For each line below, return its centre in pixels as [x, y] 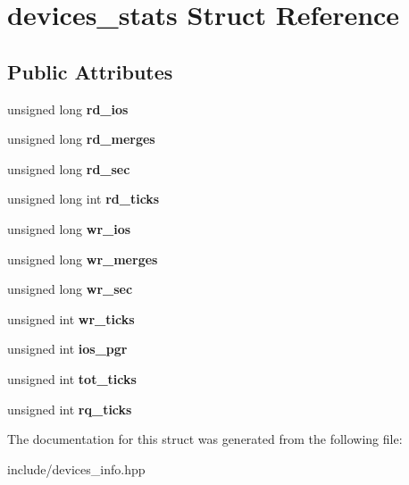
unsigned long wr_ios [69, 228]
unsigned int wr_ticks [71, 318]
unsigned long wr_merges [83, 259]
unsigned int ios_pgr [67, 349]
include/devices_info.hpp [76, 468]
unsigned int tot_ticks [72, 378]
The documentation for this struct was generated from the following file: [205, 439]
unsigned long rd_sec [69, 168]
